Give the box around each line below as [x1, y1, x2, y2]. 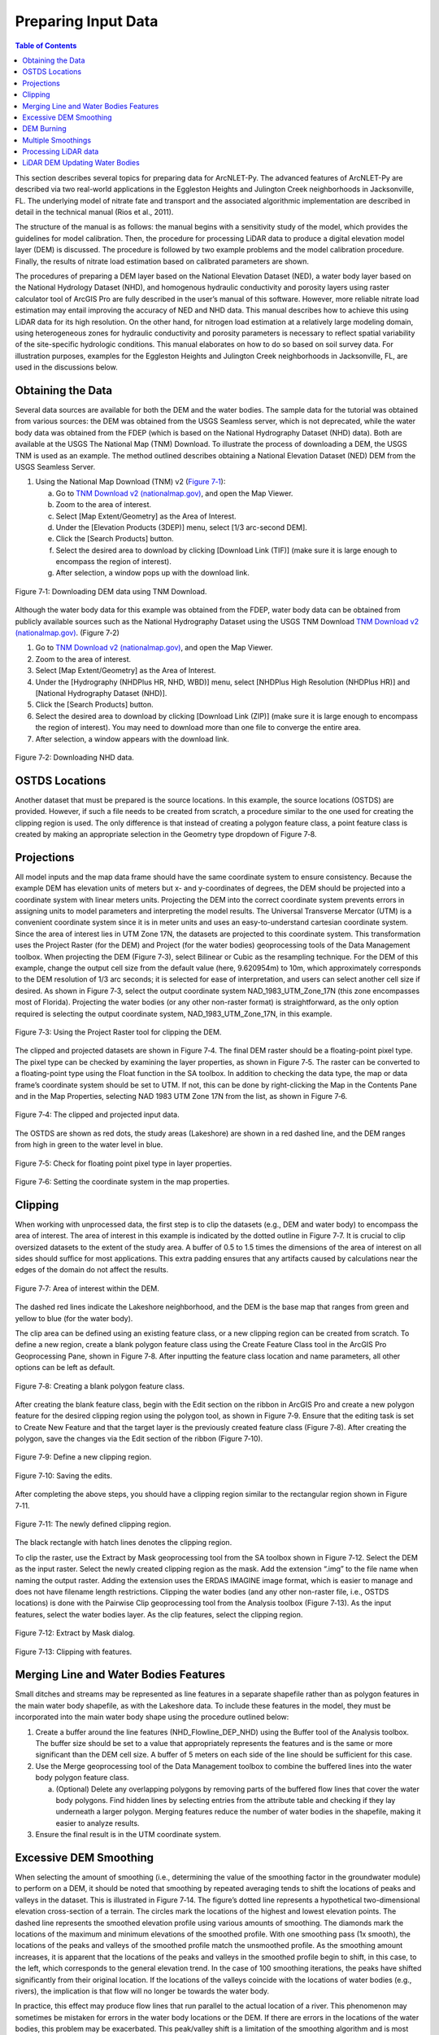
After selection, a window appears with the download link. [35, 733, 229, 744]
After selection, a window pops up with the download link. [55, 568, 250, 578]
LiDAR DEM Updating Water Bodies [22, 158, 140, 168]
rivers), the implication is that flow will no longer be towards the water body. [15, 1986, 270, 1996]
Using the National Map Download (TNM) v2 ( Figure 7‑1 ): [35, 477, 226, 487]
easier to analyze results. [55, 1818, 140, 1827]
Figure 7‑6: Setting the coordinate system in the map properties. [15, 1176, 230, 1186]
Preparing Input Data [15, 12, 159, 30]
